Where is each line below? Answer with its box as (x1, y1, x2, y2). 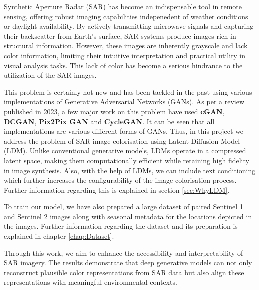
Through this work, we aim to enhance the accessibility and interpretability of (4, 247, 243, 258)
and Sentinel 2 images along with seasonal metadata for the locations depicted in (4, 211, 252, 221)
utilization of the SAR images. (4, 70, 97, 80)
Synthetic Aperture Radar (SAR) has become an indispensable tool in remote (4, 1, 242, 11)
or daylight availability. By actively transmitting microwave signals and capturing (4, 21, 254, 31)
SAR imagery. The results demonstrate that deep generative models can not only (4, 257, 252, 268)
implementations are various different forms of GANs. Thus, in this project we (4, 126, 244, 136)
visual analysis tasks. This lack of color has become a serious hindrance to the (4, 60, 243, 70)
